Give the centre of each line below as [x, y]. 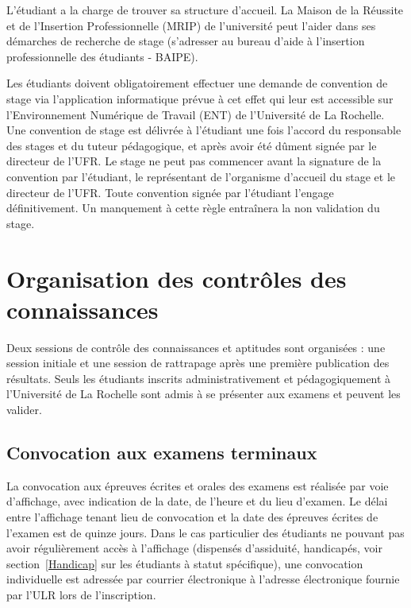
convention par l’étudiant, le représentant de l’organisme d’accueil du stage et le [201, 176]
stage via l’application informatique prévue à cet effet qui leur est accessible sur [200, 98]
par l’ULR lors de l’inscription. [81, 594]
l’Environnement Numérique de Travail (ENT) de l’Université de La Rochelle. [196, 114]
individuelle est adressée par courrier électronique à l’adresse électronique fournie [203, 579]
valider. [24, 409]
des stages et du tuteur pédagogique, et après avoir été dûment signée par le [192, 145]
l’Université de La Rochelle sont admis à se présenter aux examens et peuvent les [204, 394]
